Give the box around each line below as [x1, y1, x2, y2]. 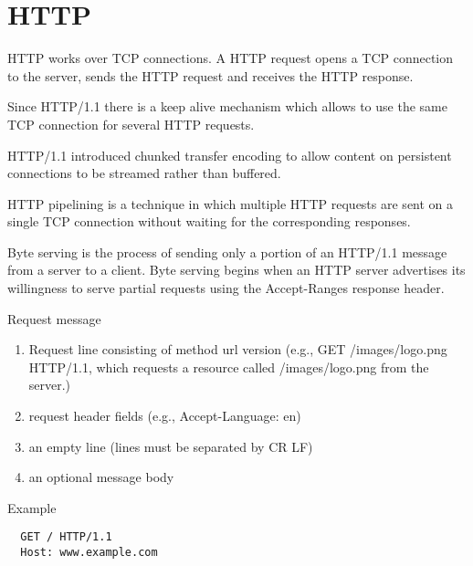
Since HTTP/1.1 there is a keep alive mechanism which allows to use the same [7, 97, 447, 116]
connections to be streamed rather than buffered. [7, 163, 281, 183]
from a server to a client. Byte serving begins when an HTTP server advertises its [7, 260, 466, 279]
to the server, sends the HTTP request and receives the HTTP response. [7, 66, 414, 85]
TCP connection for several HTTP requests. [7, 114, 255, 133]
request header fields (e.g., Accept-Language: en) [28, 406, 301, 425]
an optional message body [28, 467, 174, 487]
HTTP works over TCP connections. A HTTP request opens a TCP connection [7, 48, 454, 68]
